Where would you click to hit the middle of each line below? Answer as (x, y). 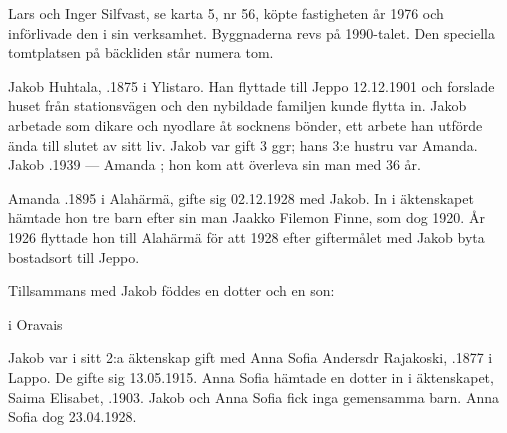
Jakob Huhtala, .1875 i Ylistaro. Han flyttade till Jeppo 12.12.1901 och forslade (251, 85)
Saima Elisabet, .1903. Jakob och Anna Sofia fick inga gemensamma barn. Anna (253, 396)
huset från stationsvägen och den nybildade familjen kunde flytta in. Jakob (237, 105)
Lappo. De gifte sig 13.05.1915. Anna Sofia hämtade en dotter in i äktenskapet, (251, 376)
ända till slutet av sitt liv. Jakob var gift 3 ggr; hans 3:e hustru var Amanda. (243, 144)
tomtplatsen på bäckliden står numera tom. (141, 52)
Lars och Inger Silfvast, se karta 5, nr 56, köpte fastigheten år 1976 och (226, 13)
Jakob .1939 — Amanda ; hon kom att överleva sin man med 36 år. (214, 164)
